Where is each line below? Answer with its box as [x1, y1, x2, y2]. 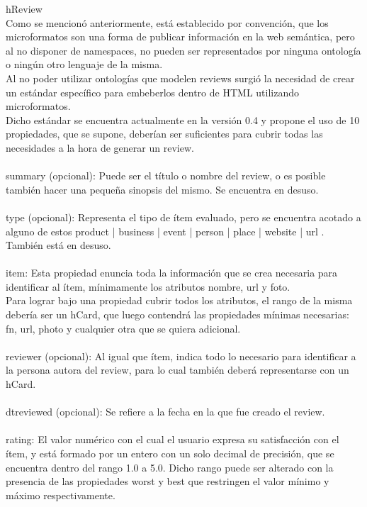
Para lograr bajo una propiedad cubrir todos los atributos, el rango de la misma [6, 293, 353, 308]
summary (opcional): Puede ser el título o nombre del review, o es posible [6, 168, 326, 183]
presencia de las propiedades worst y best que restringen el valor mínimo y [6, 474, 329, 489]
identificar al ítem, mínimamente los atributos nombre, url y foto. [6, 279, 290, 294]
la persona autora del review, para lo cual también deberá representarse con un [6, 362, 349, 377]
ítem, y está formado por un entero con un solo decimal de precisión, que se [6, 446, 334, 460]
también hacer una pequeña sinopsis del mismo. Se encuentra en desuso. [6, 182, 319, 196]
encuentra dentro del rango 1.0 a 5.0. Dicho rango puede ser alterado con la [6, 459, 334, 474]
